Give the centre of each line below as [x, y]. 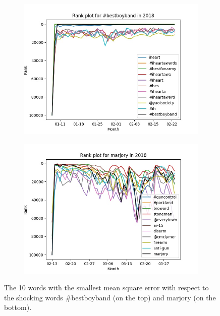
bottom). [18, 307]
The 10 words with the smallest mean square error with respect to [106, 288]
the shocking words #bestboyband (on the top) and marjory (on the [110, 297]
